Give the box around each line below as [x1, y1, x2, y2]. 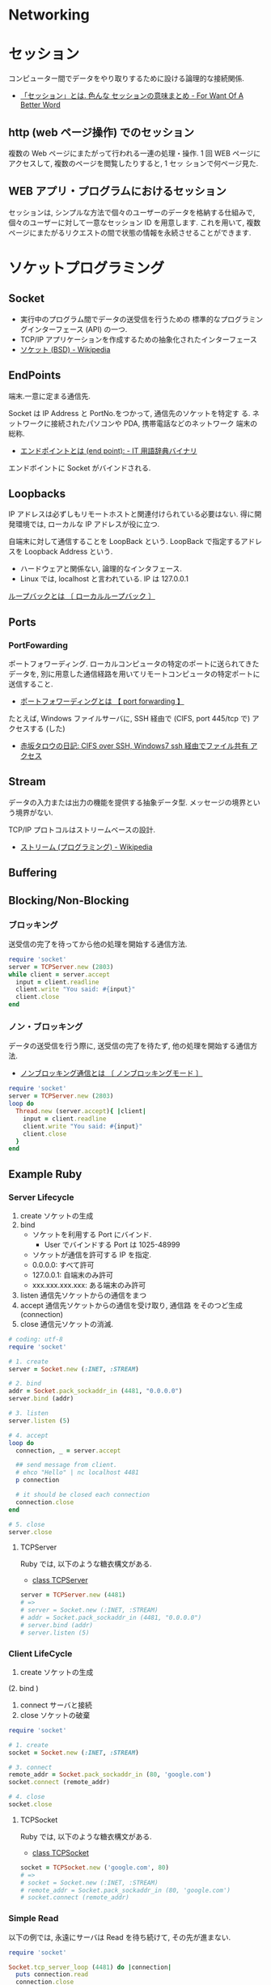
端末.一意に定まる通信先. [8, 391, 91, 401]
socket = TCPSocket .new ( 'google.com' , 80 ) [19, 1864, 170, 1872]
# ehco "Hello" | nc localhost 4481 [15, 1469, 139, 1477]
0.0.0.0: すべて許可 [32, 1260, 95, 1269]
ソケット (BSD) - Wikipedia [19, 344, 111, 354]
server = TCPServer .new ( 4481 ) [19, 1591, 126, 1600]
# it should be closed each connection [15, 1491, 150, 1499]
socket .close [8, 1800, 53, 1809]
